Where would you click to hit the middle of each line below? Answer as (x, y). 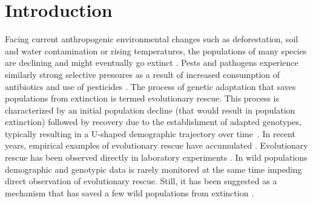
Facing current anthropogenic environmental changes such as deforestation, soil (152, 39)
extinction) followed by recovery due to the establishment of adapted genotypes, (153, 122)
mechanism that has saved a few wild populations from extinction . (130, 192)
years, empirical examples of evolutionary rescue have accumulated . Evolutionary (156, 145)
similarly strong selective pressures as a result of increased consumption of (143, 74)
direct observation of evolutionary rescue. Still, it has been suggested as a (141, 181)
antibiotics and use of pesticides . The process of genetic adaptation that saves (150, 86)
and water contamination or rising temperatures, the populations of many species (156, 50)
